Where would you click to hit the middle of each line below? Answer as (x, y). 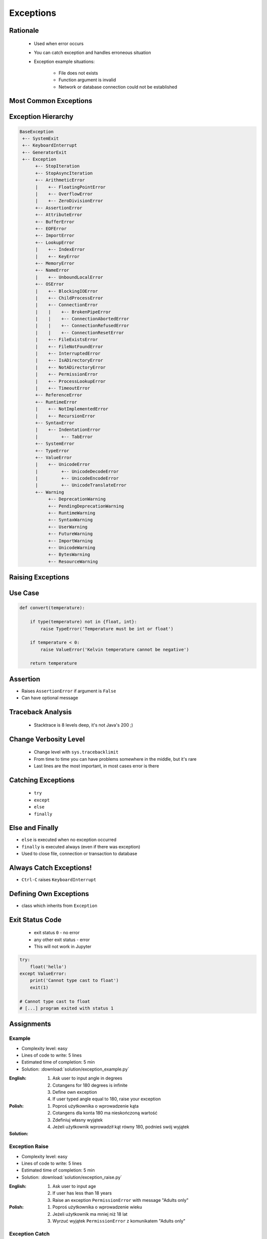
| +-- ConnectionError (67, 305)
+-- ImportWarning (70, 541)
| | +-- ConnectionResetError (80, 333)
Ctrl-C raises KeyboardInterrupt (59, 880)
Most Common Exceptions (51, 101)
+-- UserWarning (68, 527)
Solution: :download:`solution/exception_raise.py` (72, 1177)
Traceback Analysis (41, 712)
